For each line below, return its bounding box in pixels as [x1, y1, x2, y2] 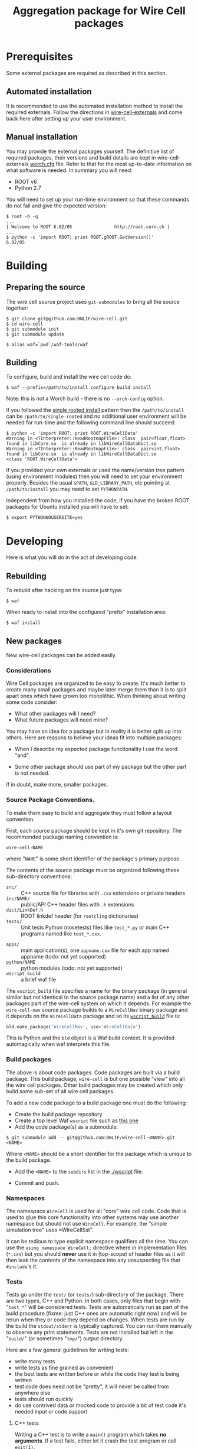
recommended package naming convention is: [6, 833, 119, 840]
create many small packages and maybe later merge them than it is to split [6, 686, 187, 693]
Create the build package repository [14, 1110, 103, 1117]
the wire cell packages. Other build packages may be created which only [6, 1081, 183, 1089]
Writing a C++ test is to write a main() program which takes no [14, 1431, 167, 1438]
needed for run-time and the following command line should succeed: [6, 419, 176, 426]
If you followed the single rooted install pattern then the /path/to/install [6, 407, 184, 414]
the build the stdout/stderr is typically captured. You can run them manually [6, 1323, 192, 1330]
